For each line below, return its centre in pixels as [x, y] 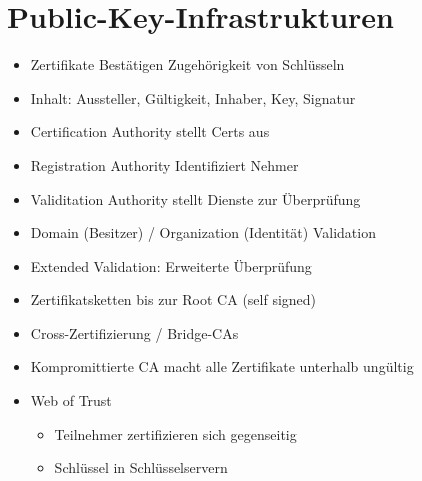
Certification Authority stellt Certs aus [150, 131]
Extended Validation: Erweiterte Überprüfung [171, 265]
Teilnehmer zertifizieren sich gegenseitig [175, 433]
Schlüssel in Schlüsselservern [141, 467]
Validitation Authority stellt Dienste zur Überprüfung [195, 198]
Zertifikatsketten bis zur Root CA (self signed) [173, 299]
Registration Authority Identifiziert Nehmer [164, 164]
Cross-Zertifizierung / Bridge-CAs [134, 332]
